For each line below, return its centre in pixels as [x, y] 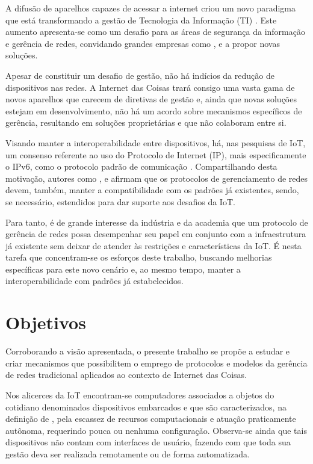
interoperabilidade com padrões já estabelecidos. [95, 281]
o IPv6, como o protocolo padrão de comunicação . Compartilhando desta [141, 166]
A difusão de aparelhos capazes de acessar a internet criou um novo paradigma [150, 8]
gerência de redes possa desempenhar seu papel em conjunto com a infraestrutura [156, 234]
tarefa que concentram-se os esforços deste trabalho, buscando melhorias [139, 257]
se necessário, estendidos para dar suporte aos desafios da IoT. [120, 201]
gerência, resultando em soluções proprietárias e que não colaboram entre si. [146, 122]
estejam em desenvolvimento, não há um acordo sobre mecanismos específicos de [154, 110]
